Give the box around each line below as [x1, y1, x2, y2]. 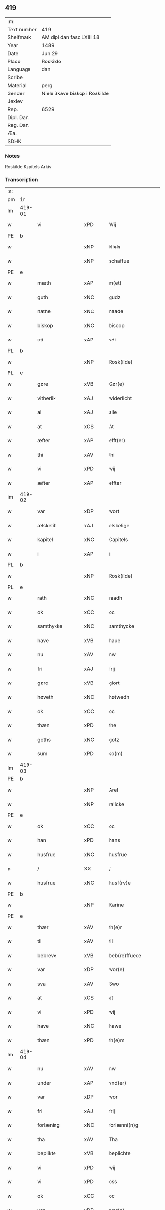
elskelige [109, 522, 130, 529]
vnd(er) [109, 1080, 127, 1086]
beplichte [109, 1150, 131, 1157]
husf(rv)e [109, 879, 131, 886]
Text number [7, 26, 37, 32]
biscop [109, 322, 125, 329]
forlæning [37, 1122, 60, 1129]
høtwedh [109, 694, 130, 701]
